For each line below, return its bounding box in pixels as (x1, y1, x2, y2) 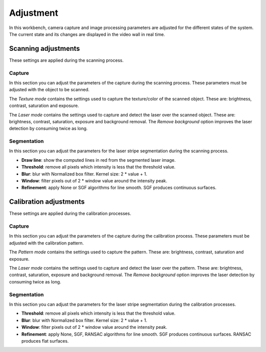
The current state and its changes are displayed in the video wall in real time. (9, 31, 165, 37)
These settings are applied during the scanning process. (9, 57, 124, 63)
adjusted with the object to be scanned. (9, 87, 90, 93)
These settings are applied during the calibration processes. (9, 211, 132, 216)
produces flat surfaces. (21, 338, 69, 344)
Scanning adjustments (9, 44, 80, 53)
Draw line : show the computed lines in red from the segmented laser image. (21, 157, 176, 163)
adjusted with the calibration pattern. (9, 240, 84, 246)
